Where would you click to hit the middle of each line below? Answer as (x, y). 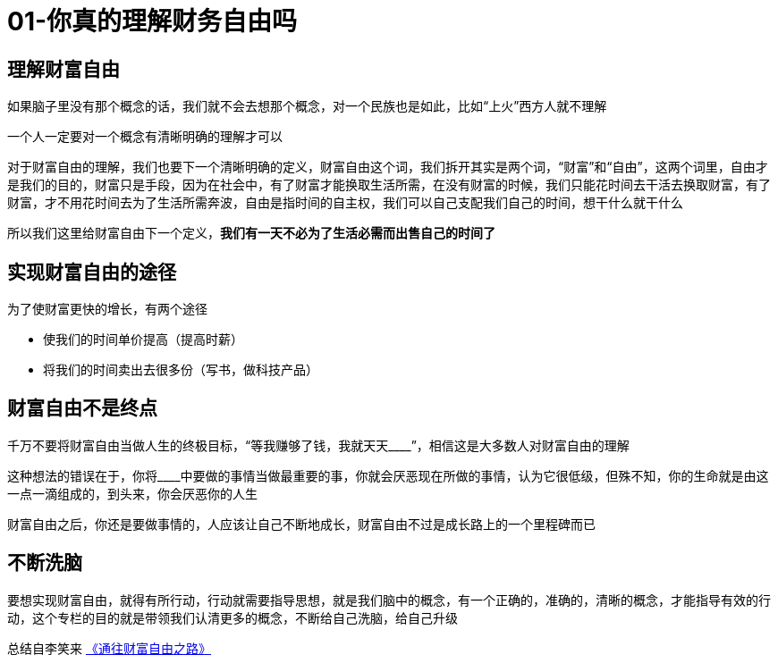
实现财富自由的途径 (92, 272)
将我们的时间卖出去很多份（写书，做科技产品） (181, 370)
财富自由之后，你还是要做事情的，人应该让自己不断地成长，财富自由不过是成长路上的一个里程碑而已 (301, 524)
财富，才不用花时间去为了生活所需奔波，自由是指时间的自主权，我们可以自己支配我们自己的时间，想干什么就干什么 (345, 203)
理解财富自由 (63, 69)
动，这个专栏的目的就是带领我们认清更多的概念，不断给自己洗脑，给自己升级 (233, 617)
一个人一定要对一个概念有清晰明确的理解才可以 (145, 137)
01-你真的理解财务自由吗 (152, 21)
